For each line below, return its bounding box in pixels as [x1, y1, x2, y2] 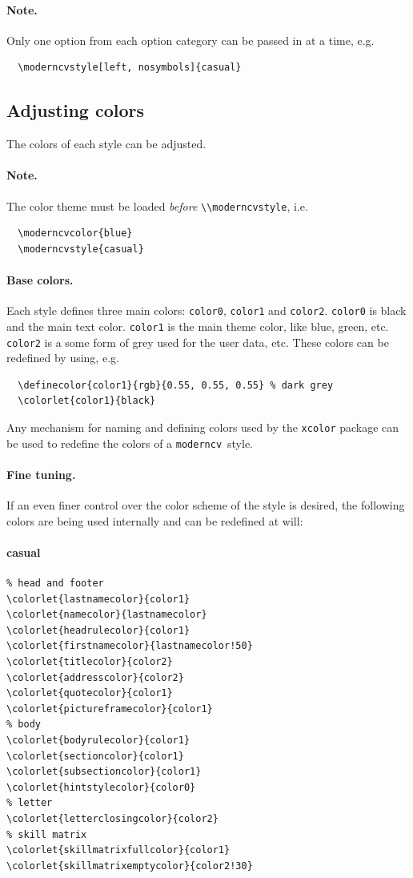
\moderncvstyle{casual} [18, 243, 144, 255]
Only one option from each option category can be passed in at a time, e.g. [6, 31, 375, 48]
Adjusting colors [6, 98, 145, 123]
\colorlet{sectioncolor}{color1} [6, 750, 184, 762]
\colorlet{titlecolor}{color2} [6, 656, 173, 668]
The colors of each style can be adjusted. [6, 135, 206, 152]
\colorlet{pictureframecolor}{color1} [6, 703, 213, 715]
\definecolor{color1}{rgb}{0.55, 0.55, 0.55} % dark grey [18, 379, 334, 391]
